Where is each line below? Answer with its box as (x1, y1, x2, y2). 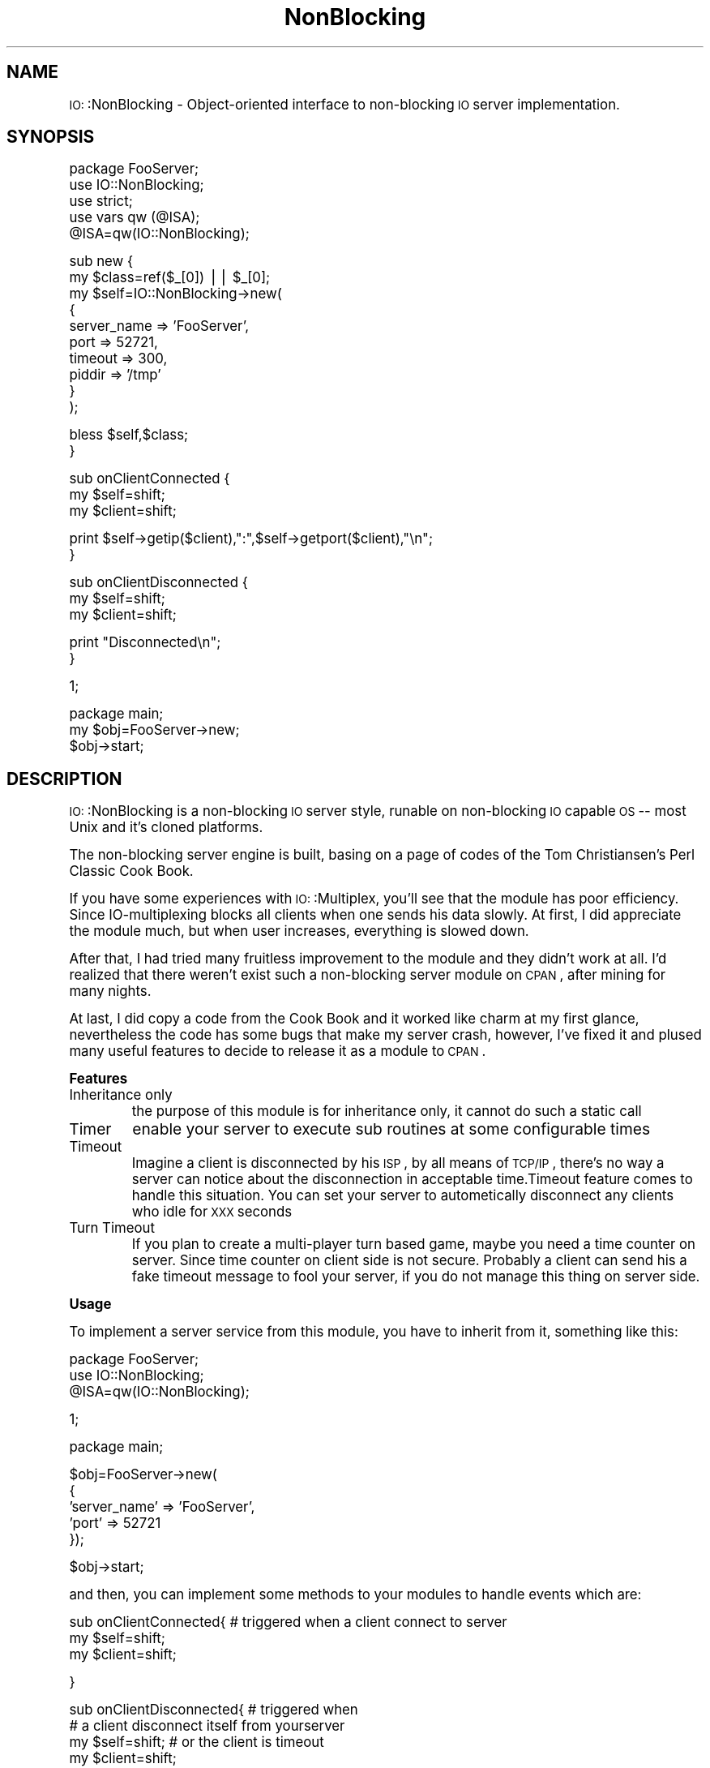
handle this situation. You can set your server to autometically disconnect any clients (131, 1187, 674, 1204)
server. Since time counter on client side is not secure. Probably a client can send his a (131, 1252, 687, 1269)
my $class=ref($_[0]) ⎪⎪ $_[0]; (69, 269, 271, 286)
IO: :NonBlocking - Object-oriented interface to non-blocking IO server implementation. (69, 96, 620, 113)
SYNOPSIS (6, 127, 95, 148)
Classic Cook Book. (69, 863, 194, 880)
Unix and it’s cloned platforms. (69, 819, 263, 836)
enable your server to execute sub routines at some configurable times (132, 1119, 651, 1139)
